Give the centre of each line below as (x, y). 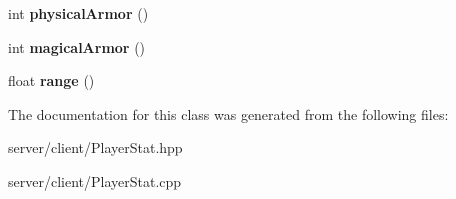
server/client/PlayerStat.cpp (95, 180)
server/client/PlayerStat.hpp (95, 147)
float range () (51, 80)
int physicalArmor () (78, 13)
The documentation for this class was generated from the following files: (228, 113)
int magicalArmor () (77, 46)
